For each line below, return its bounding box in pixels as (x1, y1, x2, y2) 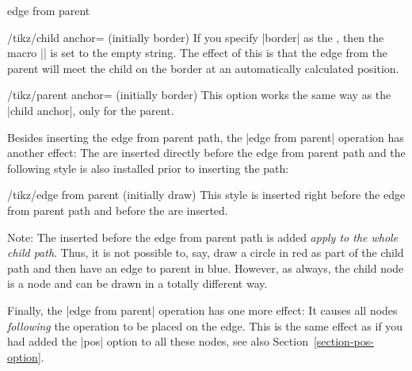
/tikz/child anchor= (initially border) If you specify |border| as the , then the (7, 29, 384, 45)
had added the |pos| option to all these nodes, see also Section (7, 333, 308, 350)
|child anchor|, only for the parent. (7, 101, 174, 118)
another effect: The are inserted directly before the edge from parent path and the (7, 144, 406, 161)
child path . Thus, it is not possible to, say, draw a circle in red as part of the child (7, 244, 404, 261)
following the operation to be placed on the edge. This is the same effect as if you (7, 317, 403, 334)
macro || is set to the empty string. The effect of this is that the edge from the (7, 44, 387, 61)
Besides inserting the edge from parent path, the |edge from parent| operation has (7, 128, 404, 145)
